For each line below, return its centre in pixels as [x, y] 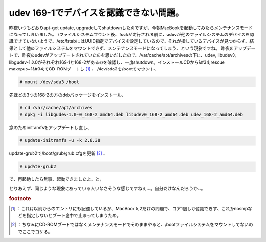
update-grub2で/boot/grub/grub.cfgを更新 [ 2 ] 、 [59, 153]
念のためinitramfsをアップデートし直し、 [50, 128]
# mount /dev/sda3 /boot [50, 82]
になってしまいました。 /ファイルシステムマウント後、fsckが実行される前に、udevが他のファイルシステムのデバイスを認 [132, 34]
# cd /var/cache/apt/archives [56, 108]
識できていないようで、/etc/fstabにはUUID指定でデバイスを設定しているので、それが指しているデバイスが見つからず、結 [132, 41]
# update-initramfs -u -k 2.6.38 [60, 141]
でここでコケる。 [35, 231]
